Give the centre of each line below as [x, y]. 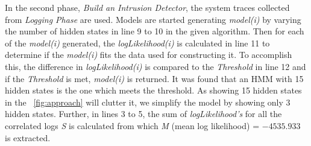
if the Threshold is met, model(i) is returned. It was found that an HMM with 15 [154, 78]
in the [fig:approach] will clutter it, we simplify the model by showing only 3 [148, 102]
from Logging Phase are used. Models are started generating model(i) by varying [153, 19]
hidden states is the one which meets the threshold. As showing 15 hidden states [153, 90]
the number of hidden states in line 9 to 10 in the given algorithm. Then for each [155, 31]
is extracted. [28, 137]
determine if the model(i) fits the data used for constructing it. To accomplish [149, 55]
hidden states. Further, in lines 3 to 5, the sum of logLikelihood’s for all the [143, 114]
